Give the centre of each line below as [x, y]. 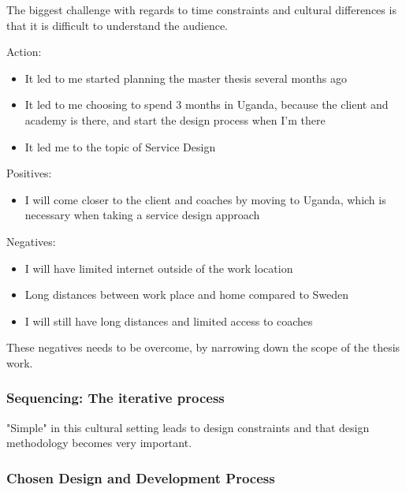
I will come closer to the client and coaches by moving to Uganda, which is [205, 199]
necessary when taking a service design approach [142, 215]
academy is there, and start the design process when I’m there [175, 119]
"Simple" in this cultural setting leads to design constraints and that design [188, 427]
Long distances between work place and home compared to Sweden [187, 294]
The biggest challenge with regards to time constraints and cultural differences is [201, 9]
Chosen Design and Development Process [141, 477]
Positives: [29, 173]
